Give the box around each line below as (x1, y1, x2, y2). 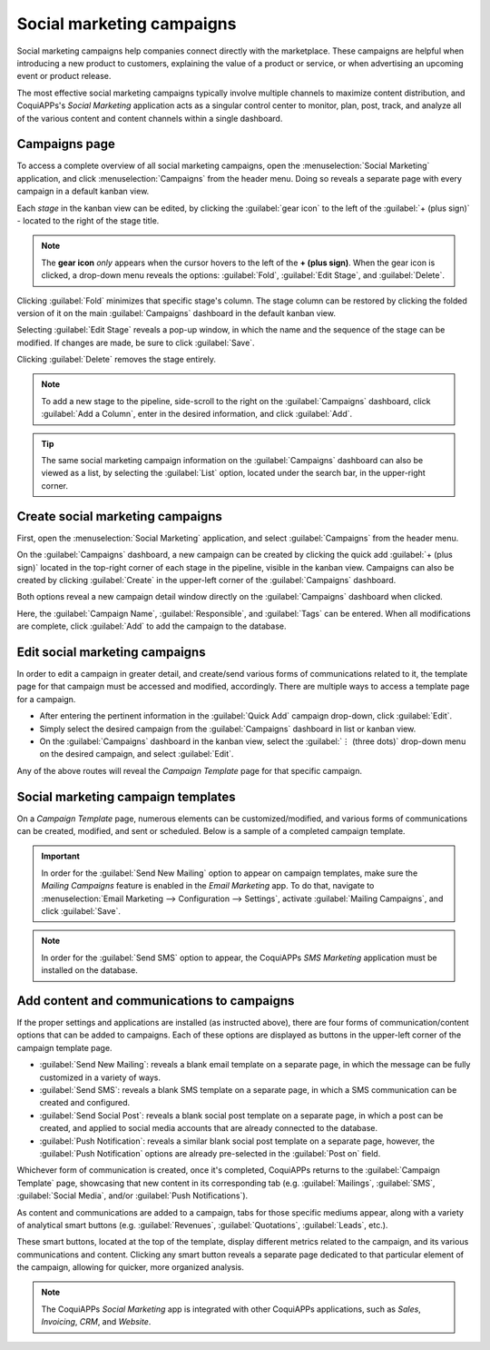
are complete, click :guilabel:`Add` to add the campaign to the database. (16, 620, 287, 631)
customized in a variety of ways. (39, 1072, 161, 1083)
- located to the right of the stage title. (16, 214, 160, 226)
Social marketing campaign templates (16, 789, 236, 804)
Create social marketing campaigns (16, 509, 222, 524)
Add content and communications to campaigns (16, 993, 295, 1008)
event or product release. (16, 71, 112, 82)
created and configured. (39, 1097, 131, 1108)
